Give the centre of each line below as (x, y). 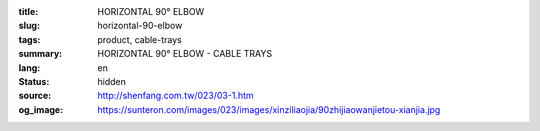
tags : (29, 39)
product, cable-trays (139, 39)
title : (28, 11)
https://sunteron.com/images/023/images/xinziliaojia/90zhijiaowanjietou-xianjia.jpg (269, 109)
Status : (34, 81)
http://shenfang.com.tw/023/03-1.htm (175, 96)
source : (35, 96)
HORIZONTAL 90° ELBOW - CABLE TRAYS (185, 54)
